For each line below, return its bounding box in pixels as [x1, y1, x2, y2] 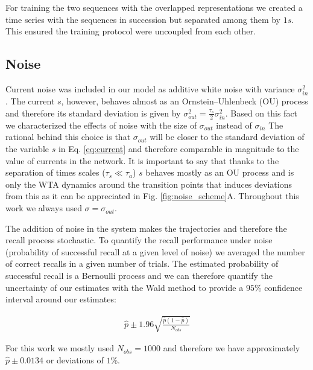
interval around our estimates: [5, 293, 116, 305]
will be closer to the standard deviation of [150, 130, 305, 143]
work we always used [5, 202, 82, 214]
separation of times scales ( [5, 166, 106, 179]
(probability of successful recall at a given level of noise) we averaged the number [5, 245, 305, 258]
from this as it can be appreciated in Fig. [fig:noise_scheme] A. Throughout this [5, 190, 299, 202]
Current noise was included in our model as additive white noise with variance [5, 82, 295, 95]
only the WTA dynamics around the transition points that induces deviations [5, 177, 292, 190]
